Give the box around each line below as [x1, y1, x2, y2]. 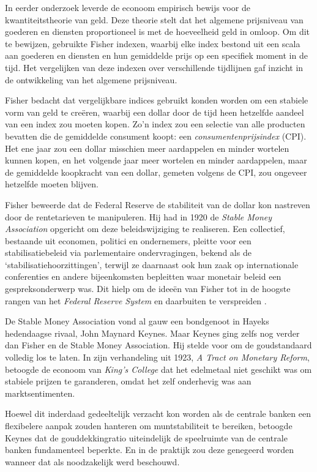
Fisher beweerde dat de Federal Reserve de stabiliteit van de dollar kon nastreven [5, 198, 310, 211]
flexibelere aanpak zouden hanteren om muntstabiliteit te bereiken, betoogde [5, 419, 293, 432]
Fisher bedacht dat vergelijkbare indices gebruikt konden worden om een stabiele [5, 94, 308, 107]
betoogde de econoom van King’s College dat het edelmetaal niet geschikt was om [5, 362, 312, 375]
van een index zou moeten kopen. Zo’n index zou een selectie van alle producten [5, 118, 305, 130]
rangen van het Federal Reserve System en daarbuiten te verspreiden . [5, 294, 267, 307]
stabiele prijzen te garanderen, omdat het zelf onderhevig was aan [5, 375, 252, 388]
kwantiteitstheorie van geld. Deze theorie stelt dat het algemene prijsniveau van [5, 13, 304, 26]
